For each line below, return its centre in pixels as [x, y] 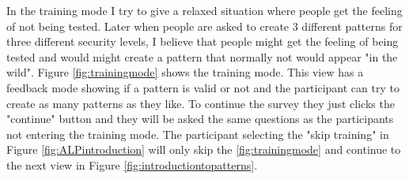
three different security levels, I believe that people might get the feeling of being [203, 41]
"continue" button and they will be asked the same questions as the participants [200, 119]
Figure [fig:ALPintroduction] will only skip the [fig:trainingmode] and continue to [204, 149]
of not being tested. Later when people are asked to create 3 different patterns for [204, 26]
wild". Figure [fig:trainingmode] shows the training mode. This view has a [185, 72]
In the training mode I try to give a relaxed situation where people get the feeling [204, 10]
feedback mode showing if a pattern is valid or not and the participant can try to [203, 87]
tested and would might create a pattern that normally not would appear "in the [202, 56]
